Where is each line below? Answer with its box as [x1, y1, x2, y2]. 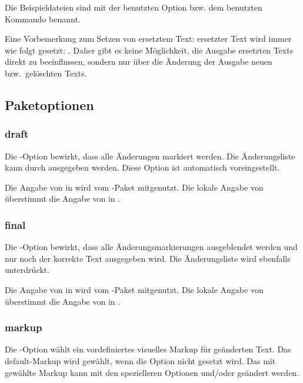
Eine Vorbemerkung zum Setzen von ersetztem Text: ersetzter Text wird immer [5, 32, 292, 45]
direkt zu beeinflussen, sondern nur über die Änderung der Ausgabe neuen [5, 55, 272, 68]
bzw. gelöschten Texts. [5, 66, 87, 79]
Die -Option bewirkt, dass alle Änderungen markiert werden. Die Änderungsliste [5, 149, 295, 162]
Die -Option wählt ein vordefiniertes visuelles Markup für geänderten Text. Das [5, 343, 291, 355]
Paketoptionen [5, 95, 94, 114]
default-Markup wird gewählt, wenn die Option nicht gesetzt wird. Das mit [5, 354, 276, 367]
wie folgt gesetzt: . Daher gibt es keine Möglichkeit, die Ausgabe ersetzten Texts [5, 44, 294, 56]
